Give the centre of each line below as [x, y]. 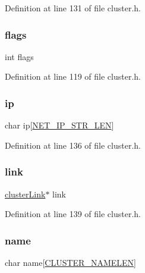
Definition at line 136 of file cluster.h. [73, 145]
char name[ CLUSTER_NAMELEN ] [70, 263]
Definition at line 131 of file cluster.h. [73, 8]
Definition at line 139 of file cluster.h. [73, 214]
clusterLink [25, 194]
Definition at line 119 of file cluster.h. [73, 76]
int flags [19, 56]
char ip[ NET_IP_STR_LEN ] [59, 125]
